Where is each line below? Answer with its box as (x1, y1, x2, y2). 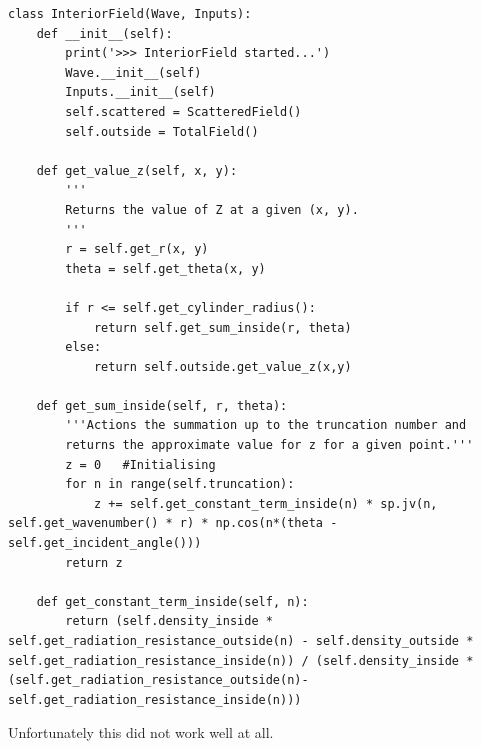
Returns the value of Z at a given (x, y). (65, 202, 359, 217)
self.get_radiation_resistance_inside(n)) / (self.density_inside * (8, 653, 474, 668)
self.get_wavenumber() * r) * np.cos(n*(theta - (8, 516, 338, 531)
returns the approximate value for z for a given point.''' (65, 438, 474, 453)
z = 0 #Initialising (65, 457, 216, 472)
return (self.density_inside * (65, 614, 273, 629)
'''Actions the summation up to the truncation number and (65, 418, 467, 433)
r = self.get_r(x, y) (65, 242, 209, 257)
